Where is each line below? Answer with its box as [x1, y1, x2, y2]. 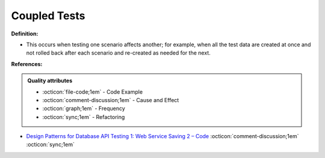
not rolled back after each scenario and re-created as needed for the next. [26, 49, 211, 56]
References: [11, 60, 43, 67]
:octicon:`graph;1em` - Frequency [42, 105, 126, 112]
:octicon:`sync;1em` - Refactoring [42, 113, 125, 120]
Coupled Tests [11, 9, 85, 22]
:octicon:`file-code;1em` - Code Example [42, 88, 143, 96]
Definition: [11, 30, 39, 37]
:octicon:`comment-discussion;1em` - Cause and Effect [42, 96, 179, 103]
